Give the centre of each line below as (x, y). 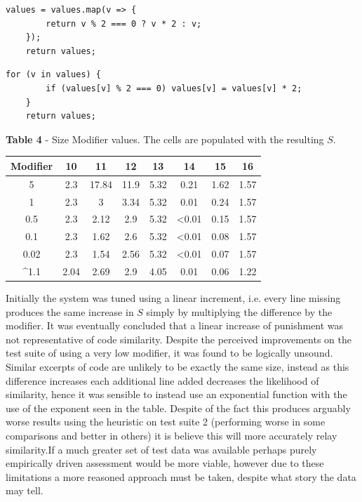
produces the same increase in (70, 311)
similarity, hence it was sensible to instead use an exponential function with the (176, 394)
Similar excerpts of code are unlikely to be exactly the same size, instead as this (177, 366)
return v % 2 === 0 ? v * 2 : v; (124, 24)
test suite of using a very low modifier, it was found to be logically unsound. (169, 353)
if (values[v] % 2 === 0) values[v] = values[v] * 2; (174, 88)
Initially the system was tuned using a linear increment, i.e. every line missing (173, 298)
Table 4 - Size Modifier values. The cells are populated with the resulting (165, 139)
